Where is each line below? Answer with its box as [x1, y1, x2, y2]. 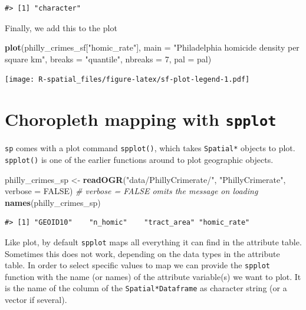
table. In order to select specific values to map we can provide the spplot [5, 259, 271, 271]
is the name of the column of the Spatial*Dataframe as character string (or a [5, 282, 287, 294]
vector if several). [5, 294, 67, 306]
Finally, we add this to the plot [5, 21, 117, 34]
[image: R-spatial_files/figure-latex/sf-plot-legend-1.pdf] [5, 75, 250, 84]
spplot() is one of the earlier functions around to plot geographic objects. [5, 153, 274, 165]
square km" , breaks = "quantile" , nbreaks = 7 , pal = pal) [5, 52, 212, 65]
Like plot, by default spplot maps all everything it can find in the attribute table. [5, 235, 302, 248]
